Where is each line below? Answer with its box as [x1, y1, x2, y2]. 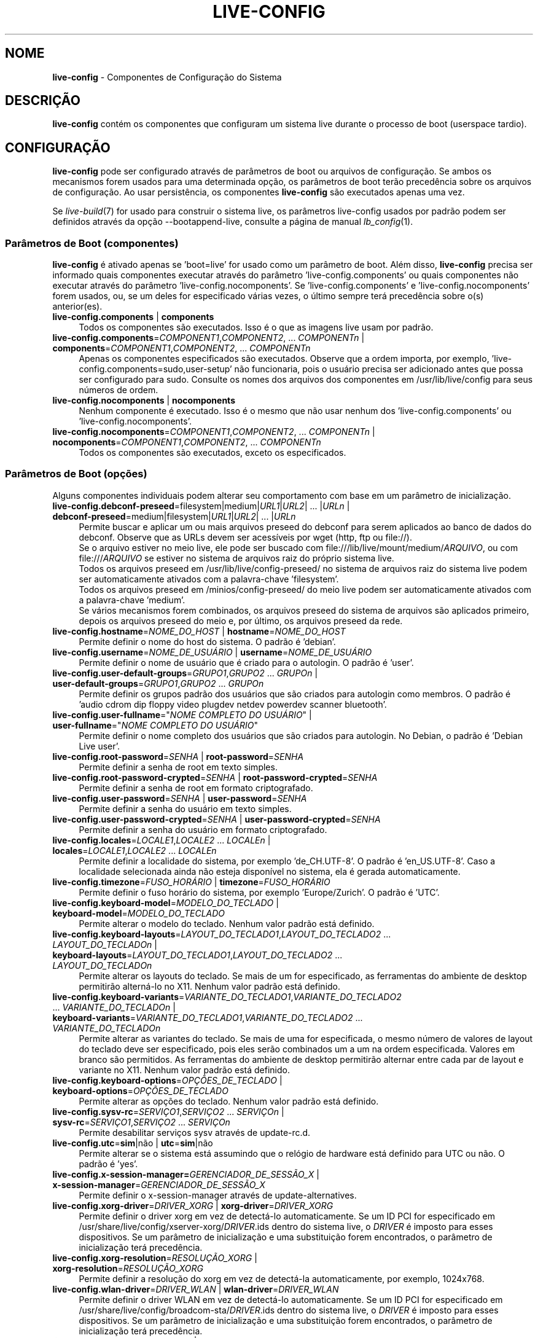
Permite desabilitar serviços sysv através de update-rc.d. [79, 1127, 311, 1138]
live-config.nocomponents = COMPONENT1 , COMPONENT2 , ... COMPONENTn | [52, 426, 375, 437]
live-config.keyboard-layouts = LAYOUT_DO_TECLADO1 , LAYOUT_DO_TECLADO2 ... [52, 928, 391, 939]
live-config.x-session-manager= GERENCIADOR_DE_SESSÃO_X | [52, 1168, 319, 1180]
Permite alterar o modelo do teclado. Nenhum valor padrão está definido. [79, 918, 375, 929]
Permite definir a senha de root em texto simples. [79, 761, 278, 772]
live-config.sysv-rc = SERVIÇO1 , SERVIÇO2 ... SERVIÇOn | [52, 1106, 284, 1117]
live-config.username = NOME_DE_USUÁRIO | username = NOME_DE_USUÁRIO [52, 646, 372, 657]
